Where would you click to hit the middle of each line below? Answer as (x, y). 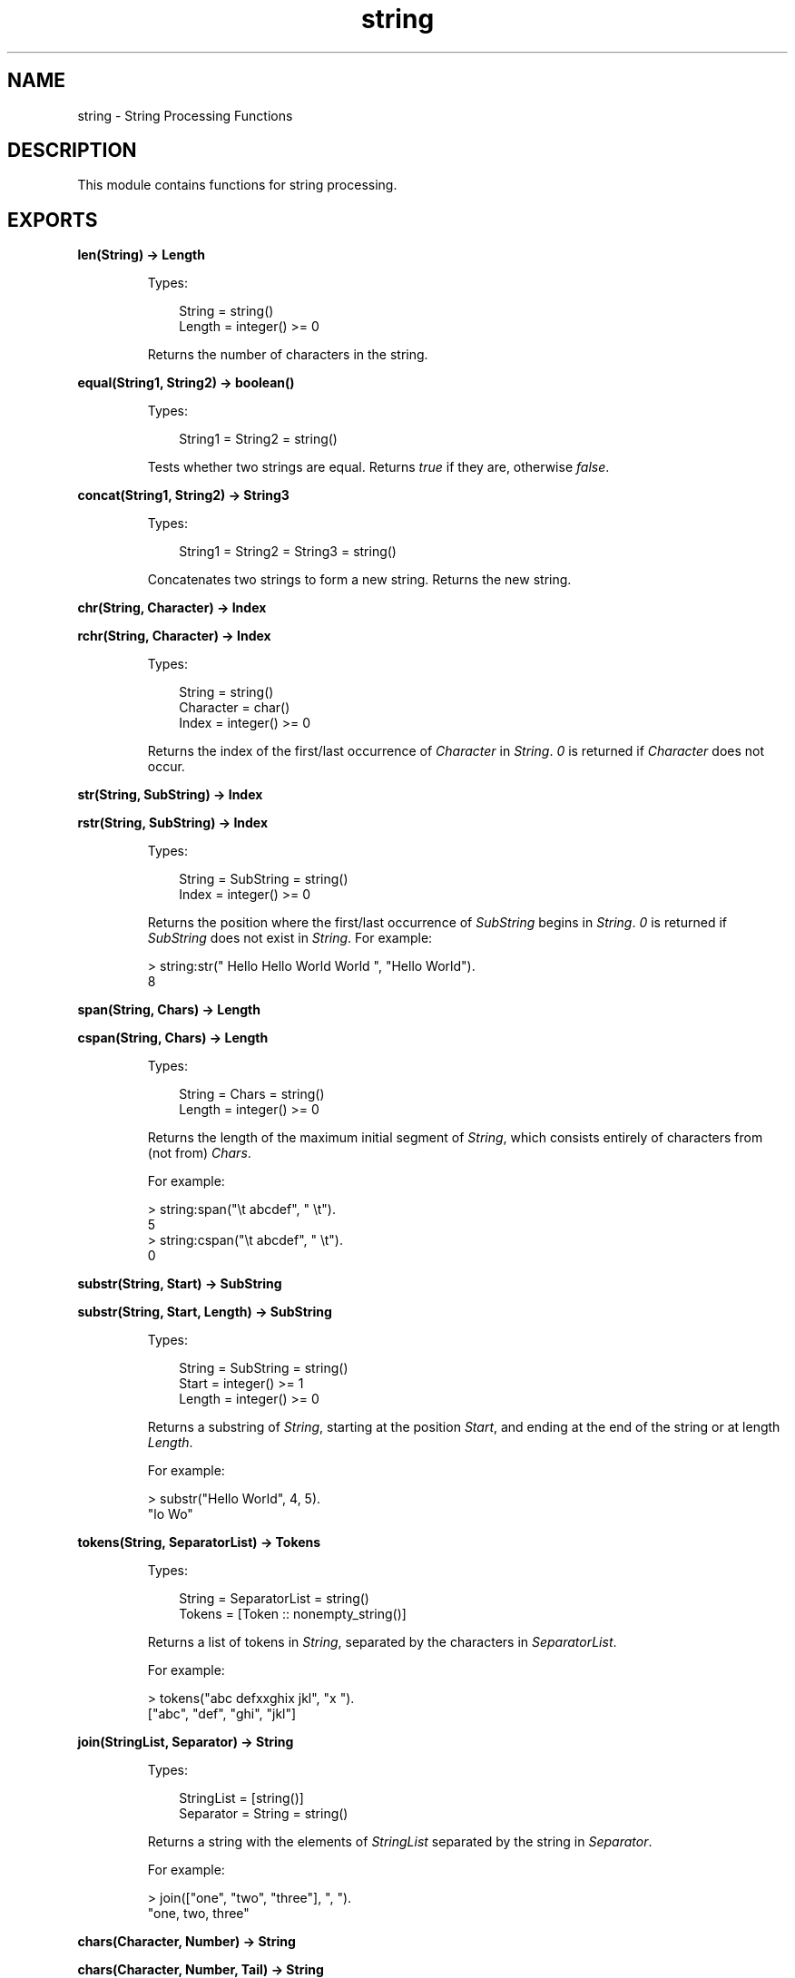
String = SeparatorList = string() (274, 1599)
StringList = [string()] (241, 1798)
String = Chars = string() (252, 1094)
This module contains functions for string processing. (237, 185)
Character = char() (235, 708)
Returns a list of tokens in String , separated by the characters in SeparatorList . (382, 1642)
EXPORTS (53, 220)
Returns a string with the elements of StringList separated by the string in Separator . (400, 1842)
